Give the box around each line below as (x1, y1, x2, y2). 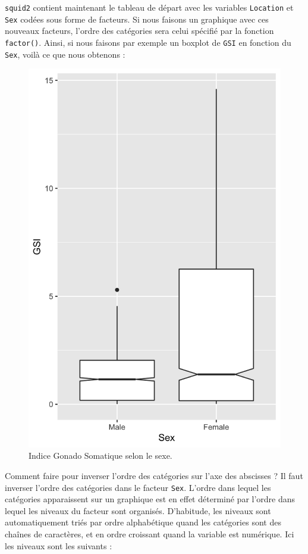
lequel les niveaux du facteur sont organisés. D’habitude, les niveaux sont (5, 504, 271, 517)
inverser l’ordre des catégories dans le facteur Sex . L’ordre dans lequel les (5, 481, 271, 493)
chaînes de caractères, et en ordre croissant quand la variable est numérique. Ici (5, 528, 294, 540)
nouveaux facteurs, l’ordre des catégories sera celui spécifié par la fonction (5, 24, 274, 37)
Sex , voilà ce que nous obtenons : (5, 48, 125, 60)
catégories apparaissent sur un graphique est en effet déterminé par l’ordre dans (5, 493, 296, 505)
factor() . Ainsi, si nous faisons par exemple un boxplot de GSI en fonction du (5, 36, 291, 48)
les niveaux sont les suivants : (5, 539, 112, 552)
